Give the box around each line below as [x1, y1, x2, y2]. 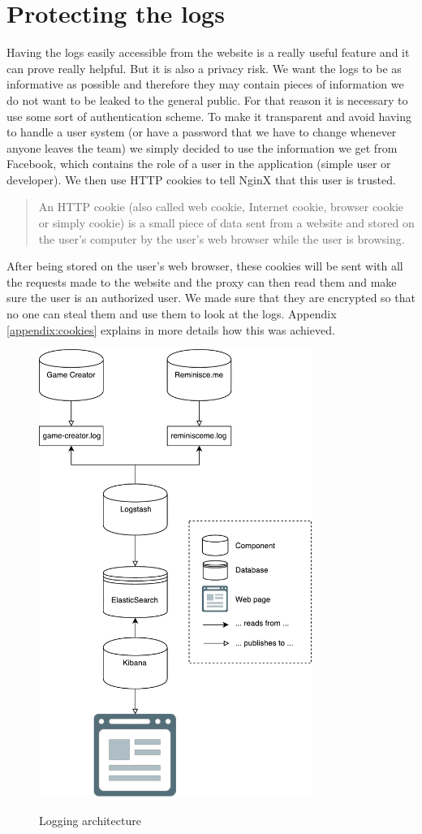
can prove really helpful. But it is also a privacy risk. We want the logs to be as [6, 59, 402, 76]
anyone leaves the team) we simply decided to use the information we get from [6, 139, 398, 156]
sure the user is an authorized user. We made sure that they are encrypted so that [6, 289, 416, 306]
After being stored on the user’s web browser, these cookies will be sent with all [6, 257, 403, 274]
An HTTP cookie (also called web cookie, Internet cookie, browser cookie [38, 198, 403, 215]
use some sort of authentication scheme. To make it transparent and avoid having [6, 107, 412, 124]
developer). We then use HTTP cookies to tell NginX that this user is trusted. [6, 171, 396, 188]
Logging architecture [39, 812, 141, 829]
